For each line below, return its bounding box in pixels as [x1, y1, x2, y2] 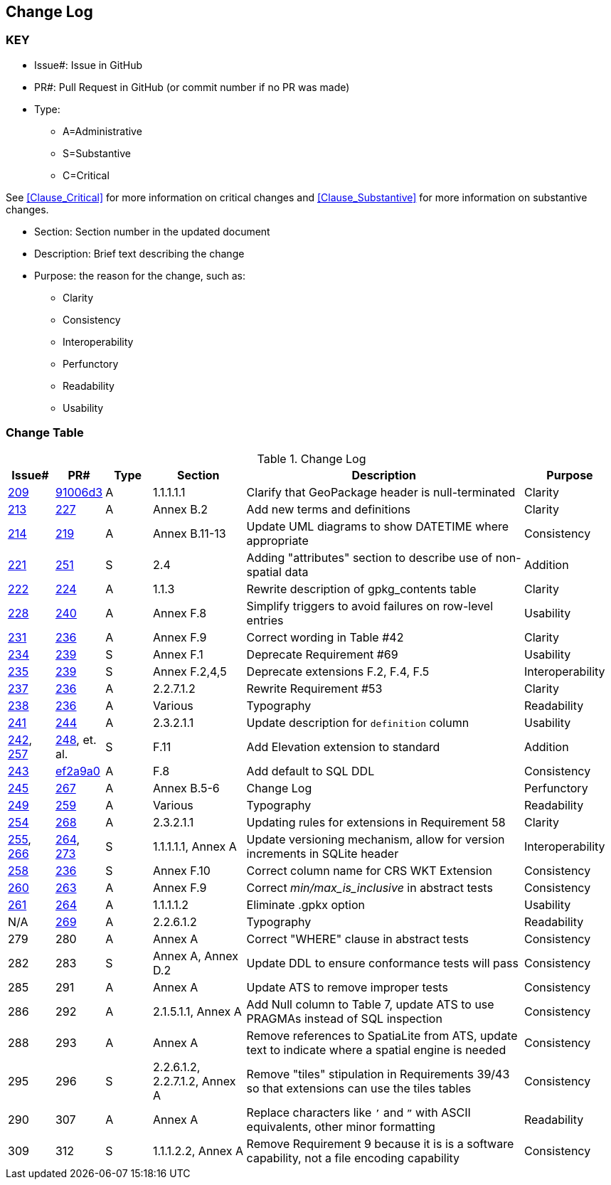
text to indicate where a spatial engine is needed [246, 1042, 506, 1057]
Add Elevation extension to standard [246, 739, 440, 754]
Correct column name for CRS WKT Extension [246, 863, 492, 878]
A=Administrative [63, 124, 142, 137]
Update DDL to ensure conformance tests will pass [246, 955, 519, 970]
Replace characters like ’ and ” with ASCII [246, 1105, 471, 1120]
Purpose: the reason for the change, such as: [34, 269, 245, 282]
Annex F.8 [153, 605, 207, 620]
